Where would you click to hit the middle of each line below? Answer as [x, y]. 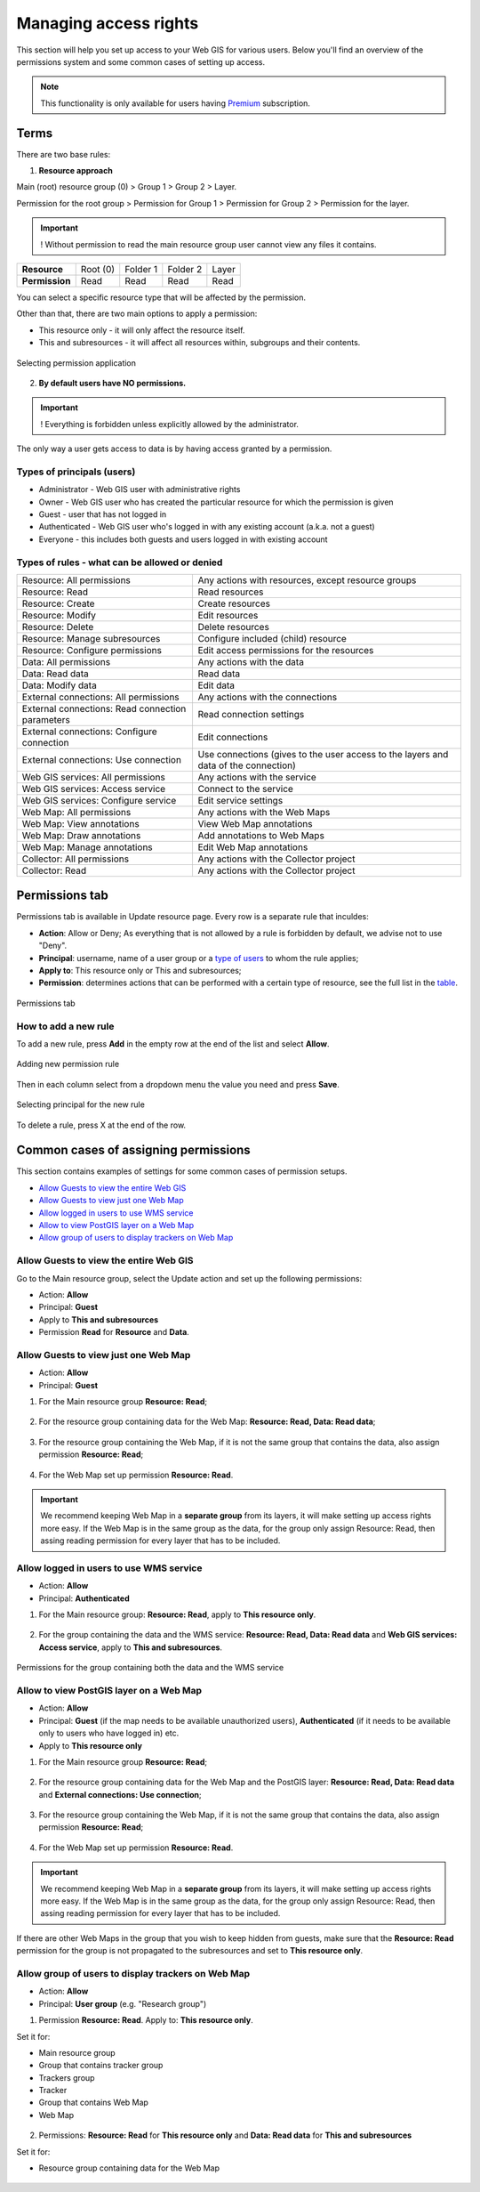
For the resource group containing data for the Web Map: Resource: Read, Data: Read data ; [207, 1422]
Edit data [216, 685]
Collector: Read [54, 870]
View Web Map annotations [255, 823]
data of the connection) [247, 765]
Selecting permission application [76, 363]
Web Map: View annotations [80, 823]
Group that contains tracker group [101, 2066]
